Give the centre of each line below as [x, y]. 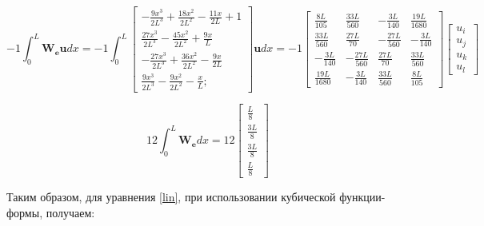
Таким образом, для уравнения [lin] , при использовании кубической [171, 197]
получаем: [70, 212]
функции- [362, 197]
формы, [25, 212]
